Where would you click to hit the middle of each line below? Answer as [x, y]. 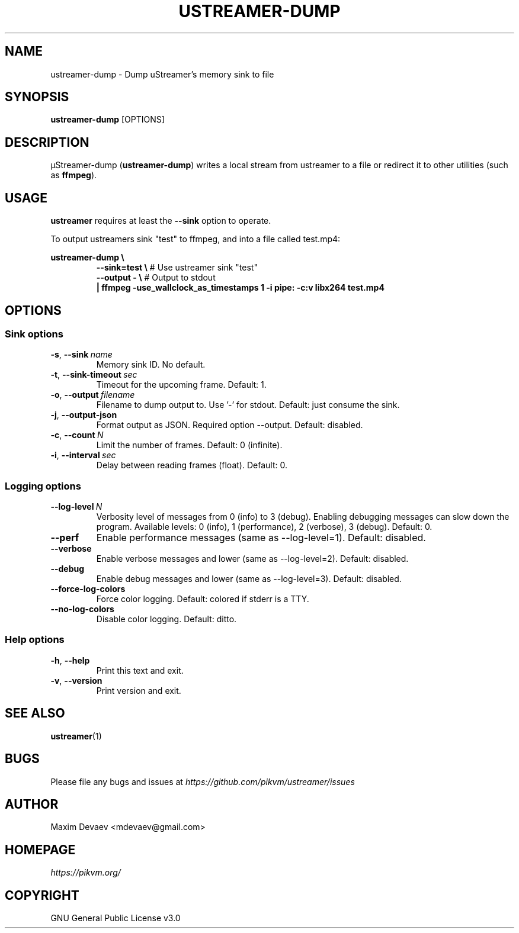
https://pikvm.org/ [86, 873]
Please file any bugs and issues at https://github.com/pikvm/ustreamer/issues [203, 781]
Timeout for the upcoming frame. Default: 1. [181, 385]
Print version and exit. [139, 690]
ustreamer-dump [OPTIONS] [108, 120]
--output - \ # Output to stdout [156, 278]
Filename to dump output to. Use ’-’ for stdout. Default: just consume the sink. [248, 405]
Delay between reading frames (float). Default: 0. [192, 465]
